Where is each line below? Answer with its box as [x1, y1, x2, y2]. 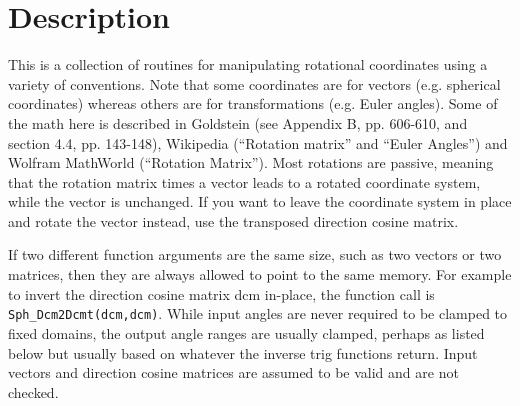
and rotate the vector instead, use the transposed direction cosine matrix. [8, 210, 459, 231]
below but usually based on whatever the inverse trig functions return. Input [8, 342, 478, 363]
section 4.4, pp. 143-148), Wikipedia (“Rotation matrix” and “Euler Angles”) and [8, 132, 508, 153]
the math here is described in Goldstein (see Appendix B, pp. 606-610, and [8, 112, 468, 133]
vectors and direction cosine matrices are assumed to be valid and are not [8, 362, 459, 383]
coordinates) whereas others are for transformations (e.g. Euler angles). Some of [8, 93, 498, 114]
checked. [8, 381, 59, 402]
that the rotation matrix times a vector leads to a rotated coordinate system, [8, 171, 481, 192]
